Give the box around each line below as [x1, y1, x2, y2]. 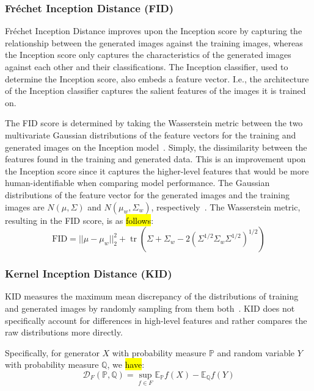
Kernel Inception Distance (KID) [5, 266, 172, 281]
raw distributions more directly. [5, 326, 123, 339]
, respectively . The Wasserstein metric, [151, 200, 301, 213]
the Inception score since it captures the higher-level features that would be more [5, 164, 309, 177]
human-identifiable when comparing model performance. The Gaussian [5, 176, 270, 189]
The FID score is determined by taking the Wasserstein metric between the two [5, 117, 303, 129]
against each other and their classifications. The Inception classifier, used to [5, 60, 288, 73]
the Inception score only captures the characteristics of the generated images [5, 48, 291, 61]
